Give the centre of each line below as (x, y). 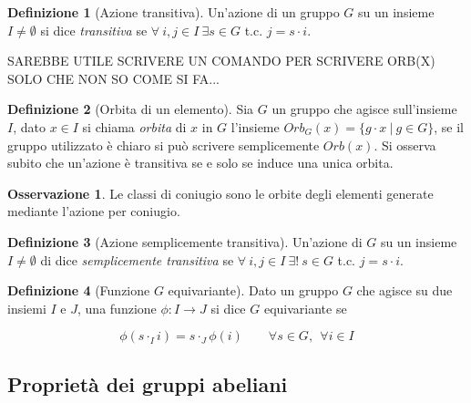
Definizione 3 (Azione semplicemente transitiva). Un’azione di (185, 241)
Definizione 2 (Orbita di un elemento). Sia (131, 109)
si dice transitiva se (94, 30)
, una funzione (117, 308)
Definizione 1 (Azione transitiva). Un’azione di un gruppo (174, 12)
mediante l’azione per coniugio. (94, 211)
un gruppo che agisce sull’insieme (364, 109)
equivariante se (305, 308)
